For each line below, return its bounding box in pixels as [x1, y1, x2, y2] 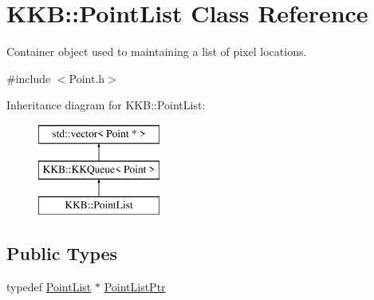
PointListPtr [104, 278, 166, 295]
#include [6, 69, 51, 86]
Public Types [6, 241, 118, 266]
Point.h [69, 69, 105, 86]
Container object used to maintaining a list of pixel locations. [6, 43, 307, 60]
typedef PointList [6, 278, 92, 295]
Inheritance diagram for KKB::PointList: [6, 97, 206, 113]
